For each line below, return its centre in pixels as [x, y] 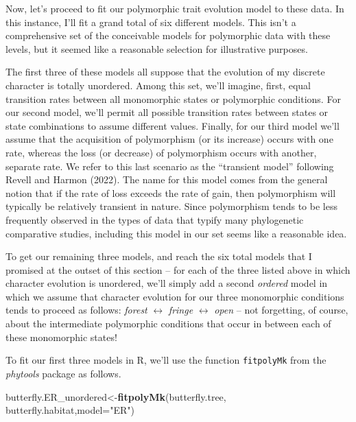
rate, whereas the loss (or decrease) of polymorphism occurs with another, [161, 152]
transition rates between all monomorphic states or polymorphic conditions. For [173, 98]
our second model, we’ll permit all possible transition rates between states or [167, 112]
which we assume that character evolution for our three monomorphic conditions [175, 296]
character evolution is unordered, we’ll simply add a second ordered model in [167, 283]
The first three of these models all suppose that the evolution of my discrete [165, 72]
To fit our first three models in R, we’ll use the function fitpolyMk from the [166, 360]
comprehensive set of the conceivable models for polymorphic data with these [168, 35]
